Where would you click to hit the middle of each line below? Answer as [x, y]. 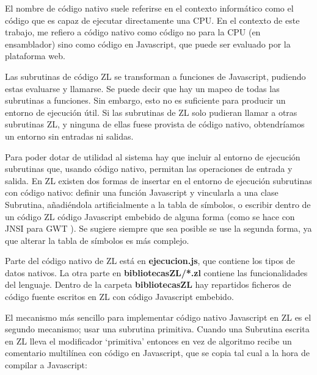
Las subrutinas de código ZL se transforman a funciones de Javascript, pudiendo [155, 76]
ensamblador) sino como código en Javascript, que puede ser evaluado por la [148, 44]
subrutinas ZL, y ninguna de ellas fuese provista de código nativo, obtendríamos [155, 124]
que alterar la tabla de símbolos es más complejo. [97, 240]
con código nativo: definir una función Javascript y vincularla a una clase [142, 192]
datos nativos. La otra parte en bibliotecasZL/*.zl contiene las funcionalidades [156, 272]
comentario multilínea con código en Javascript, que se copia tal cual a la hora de [157, 353]
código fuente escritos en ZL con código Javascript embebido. [119, 297]
